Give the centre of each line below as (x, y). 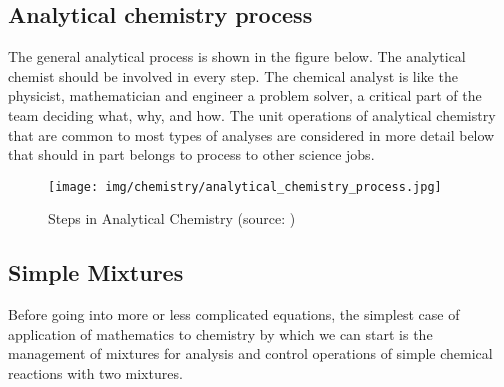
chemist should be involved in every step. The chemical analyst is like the (233, 75)
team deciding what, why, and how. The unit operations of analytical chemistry (252, 114)
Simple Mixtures (96, 272)
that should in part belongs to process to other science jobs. (191, 154)
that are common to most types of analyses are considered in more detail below (251, 134)
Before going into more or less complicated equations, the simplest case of (234, 314)
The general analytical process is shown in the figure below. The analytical (237, 56)
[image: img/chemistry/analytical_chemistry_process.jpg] (245, 186)
